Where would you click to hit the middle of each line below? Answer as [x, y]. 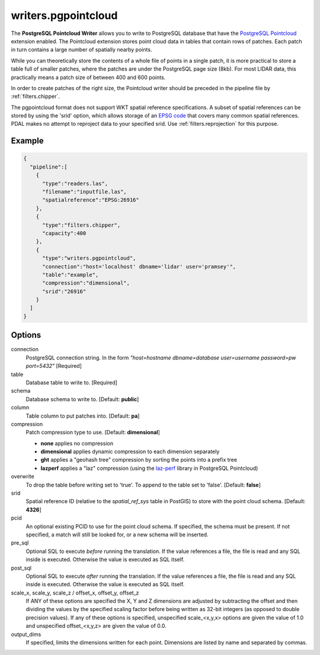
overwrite [23, 476]
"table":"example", [71, 275]
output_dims [26, 634]
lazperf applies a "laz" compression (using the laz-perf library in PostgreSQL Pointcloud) [149, 468]
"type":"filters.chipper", [81, 225]
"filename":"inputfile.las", [84, 192]
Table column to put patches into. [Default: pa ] [83, 416]
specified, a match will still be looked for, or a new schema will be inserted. [117, 535]
